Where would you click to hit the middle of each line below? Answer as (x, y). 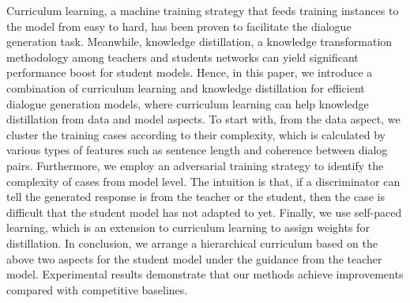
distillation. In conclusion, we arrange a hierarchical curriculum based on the (192, 242)
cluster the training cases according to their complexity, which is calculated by (196, 134)
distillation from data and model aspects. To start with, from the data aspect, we (203, 119)
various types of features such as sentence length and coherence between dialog (197, 150)
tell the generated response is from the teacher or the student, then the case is (196, 197)
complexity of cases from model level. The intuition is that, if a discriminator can (203, 181)
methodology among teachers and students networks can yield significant (182, 57)
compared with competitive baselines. (97, 289)
